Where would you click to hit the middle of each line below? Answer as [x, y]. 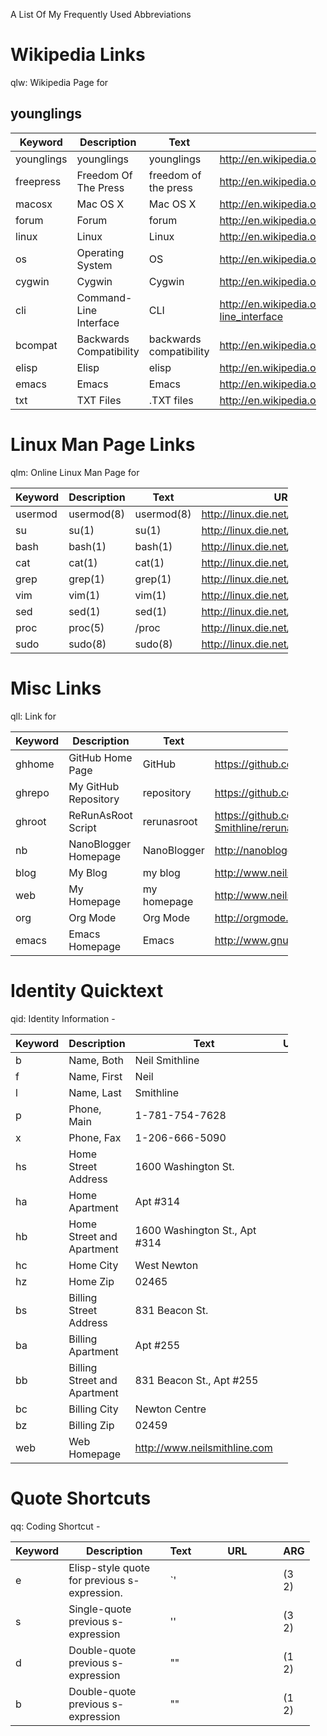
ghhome [35, 764]
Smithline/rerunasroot [265, 827]
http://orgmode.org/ [261, 917]
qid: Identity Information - [63, 1018]
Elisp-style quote [109, 1567]
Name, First [95, 1076]
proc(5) [86, 627]
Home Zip [91, 1281]
